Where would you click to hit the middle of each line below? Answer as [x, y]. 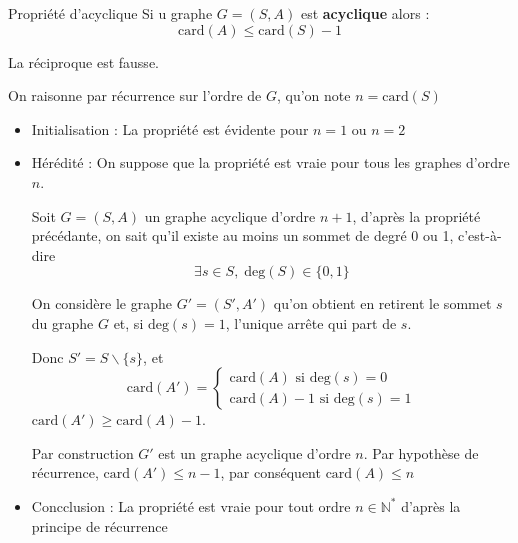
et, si [128, 322]
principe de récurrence [99, 525]
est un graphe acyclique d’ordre [254, 452]
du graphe [62, 322]
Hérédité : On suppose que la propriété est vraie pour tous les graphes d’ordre [270, 162]
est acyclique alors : [365, 13]
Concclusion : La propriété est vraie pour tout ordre [191, 505]
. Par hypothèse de [421, 452]
